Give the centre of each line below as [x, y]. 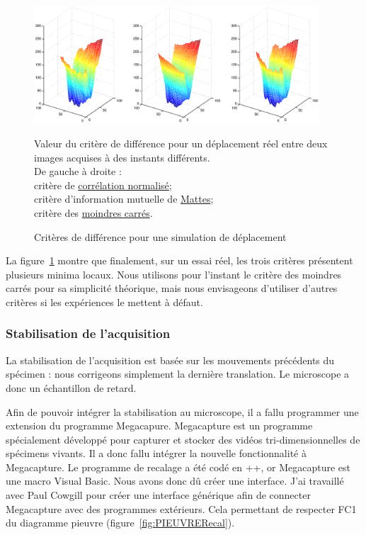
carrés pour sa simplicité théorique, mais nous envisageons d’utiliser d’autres [172, 288]
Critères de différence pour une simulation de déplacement [160, 236]
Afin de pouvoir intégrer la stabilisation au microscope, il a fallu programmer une [182, 411]
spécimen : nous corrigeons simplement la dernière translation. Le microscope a [178, 374]
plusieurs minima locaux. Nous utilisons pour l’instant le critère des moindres [174, 274]
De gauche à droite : [78, 171]
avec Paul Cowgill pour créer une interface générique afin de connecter [158, 495]
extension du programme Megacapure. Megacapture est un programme [159, 426]
